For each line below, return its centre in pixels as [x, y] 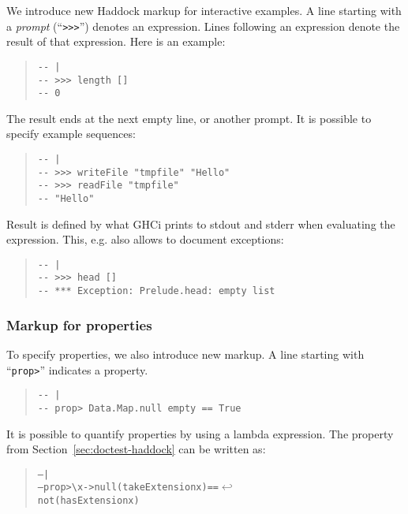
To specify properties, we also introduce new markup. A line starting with [185, 354]
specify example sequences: [71, 134]
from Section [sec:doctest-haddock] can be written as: [136, 449]
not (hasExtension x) [88, 501]
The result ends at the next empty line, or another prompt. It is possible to [189, 118]
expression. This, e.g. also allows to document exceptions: [145, 239]
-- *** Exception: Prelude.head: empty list [156, 291]
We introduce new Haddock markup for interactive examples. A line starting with [204, 10]
